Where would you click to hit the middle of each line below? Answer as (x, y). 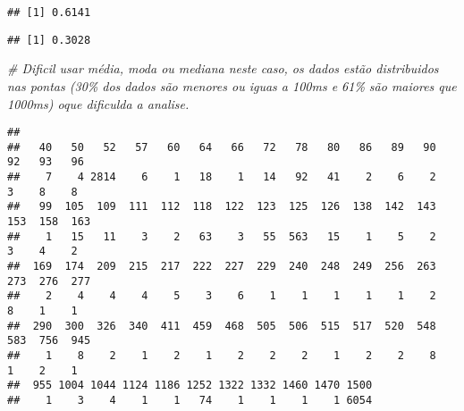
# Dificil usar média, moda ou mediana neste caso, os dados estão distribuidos (223, 68)
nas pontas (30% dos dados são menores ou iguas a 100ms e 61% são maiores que (232, 85)
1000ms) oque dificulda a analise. (98, 103)
